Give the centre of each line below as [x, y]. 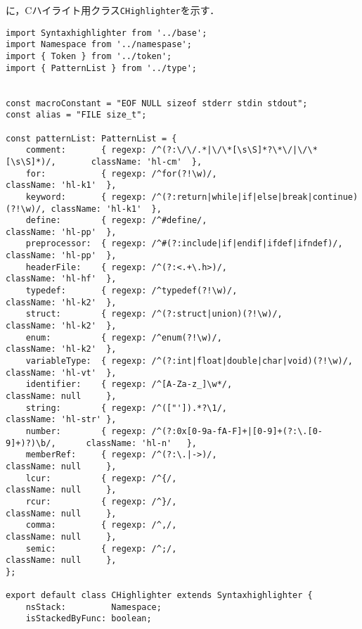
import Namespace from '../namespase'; [99, 45]
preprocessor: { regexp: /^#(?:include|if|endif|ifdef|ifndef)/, [184, 244]
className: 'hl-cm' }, [147, 161]
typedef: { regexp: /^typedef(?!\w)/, [131, 291]
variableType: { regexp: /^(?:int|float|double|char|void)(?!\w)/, [189, 361]
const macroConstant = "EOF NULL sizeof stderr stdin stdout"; [157, 103]
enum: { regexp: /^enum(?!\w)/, [124, 337]
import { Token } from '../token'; [89, 56]
